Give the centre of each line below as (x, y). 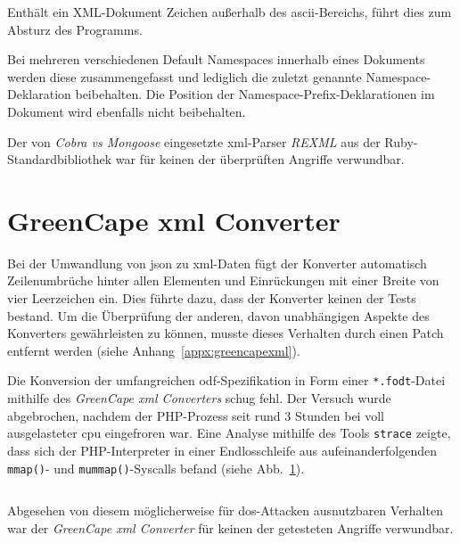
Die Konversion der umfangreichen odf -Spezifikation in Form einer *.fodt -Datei (226, 380)
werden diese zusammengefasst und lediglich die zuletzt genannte (185, 76)
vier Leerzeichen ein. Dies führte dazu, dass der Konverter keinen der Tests (212, 298)
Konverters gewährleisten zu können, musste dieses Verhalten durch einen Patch (226, 333)
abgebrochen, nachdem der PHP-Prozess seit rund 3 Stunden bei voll (196, 415)
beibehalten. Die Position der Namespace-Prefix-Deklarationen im (255, 94)
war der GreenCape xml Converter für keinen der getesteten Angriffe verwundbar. (230, 527)
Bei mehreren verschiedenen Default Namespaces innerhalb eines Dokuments (216, 59)
